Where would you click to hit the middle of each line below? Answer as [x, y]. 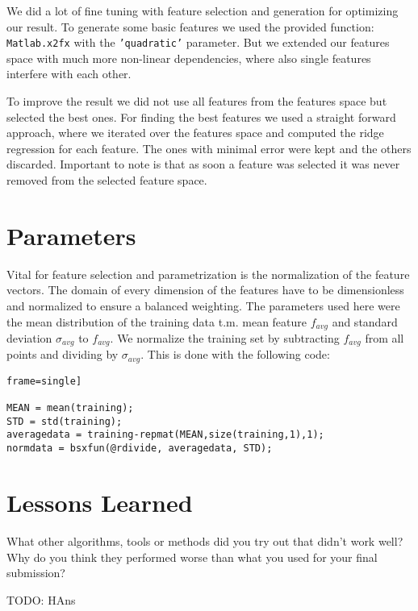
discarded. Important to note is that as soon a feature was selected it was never [203, 164]
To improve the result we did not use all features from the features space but [197, 101]
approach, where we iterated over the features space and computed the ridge [195, 133]
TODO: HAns [41, 599]
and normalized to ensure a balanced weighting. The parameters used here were [203, 305]
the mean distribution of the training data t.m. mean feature [157, 321]
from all [385, 337]
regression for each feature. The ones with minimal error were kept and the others [209, 148]
